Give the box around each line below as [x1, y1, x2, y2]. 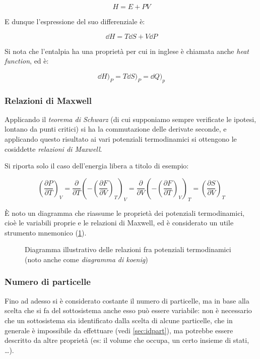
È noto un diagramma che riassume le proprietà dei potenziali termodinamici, [5, 207, 245, 218]
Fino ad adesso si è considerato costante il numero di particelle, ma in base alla [5, 295, 249, 306]
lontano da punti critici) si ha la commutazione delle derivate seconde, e [5, 124, 227, 134]
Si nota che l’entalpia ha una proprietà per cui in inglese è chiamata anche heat [5, 45, 249, 56]
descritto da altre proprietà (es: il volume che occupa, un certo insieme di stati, [5, 335, 249, 345]
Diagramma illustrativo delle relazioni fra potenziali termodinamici [25, 244, 231, 255]
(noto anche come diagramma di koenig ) [25, 254, 148, 264]
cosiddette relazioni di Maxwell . [5, 143, 102, 154]
